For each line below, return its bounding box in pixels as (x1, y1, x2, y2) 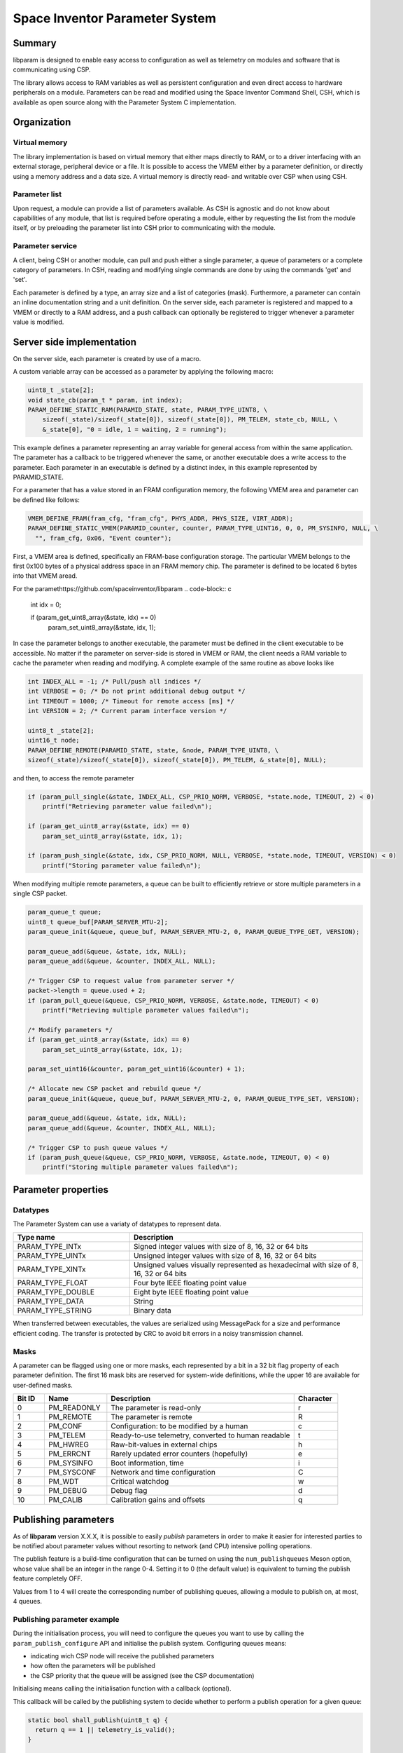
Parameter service (13, 241, 78, 251)
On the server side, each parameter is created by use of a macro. (13, 354, 201, 363)
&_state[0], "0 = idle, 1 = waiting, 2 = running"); (42, 425, 227, 433)
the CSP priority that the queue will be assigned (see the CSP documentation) (30, 1671, 255, 1679)
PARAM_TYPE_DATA (17, 1297, 84, 1306)
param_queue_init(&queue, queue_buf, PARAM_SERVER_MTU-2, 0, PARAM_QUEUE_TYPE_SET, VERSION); (27, 1095, 360, 1102)
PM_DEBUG (48, 1486, 87, 1496)
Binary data (133, 1306, 171, 1315)
